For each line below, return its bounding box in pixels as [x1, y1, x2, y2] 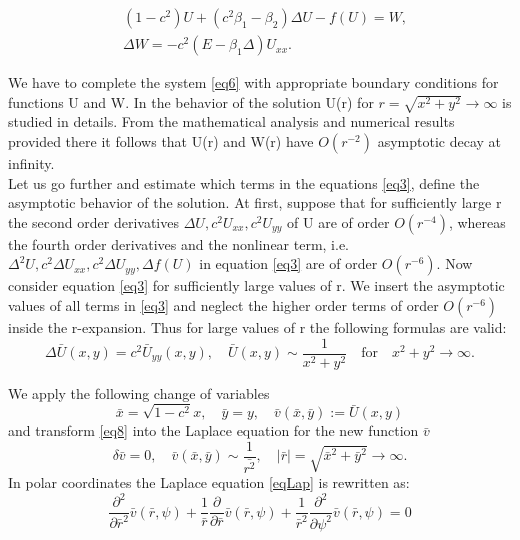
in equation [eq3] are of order [199, 253, 378, 274]
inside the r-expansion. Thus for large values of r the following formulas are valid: [8, 316, 507, 337]
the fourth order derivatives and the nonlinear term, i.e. [8, 233, 350, 254]
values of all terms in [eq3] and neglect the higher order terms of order [8, 294, 439, 315]
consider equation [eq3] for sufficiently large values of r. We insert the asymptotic [8, 275, 505, 296]
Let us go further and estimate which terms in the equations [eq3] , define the [8, 172, 480, 193]
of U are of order [287, 211, 390, 232]
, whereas [448, 211, 506, 232]
